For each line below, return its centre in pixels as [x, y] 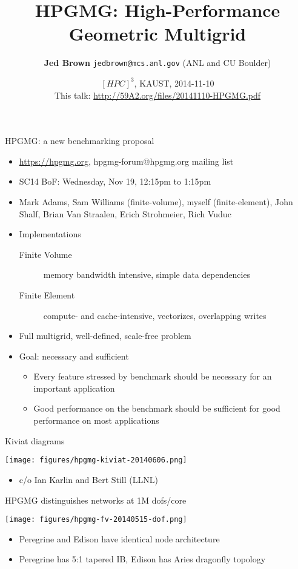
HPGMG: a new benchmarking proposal [80, 141]
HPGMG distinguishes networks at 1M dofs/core [96, 500]
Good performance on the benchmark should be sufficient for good [157, 408]
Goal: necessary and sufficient [74, 356]
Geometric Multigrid [157, 34]
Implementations [50, 234]
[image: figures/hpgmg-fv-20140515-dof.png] [96, 520]
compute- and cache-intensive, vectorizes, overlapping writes [155, 315]
